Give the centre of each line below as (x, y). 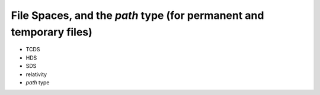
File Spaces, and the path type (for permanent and (137, 15)
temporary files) (52, 32)
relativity (36, 74)
